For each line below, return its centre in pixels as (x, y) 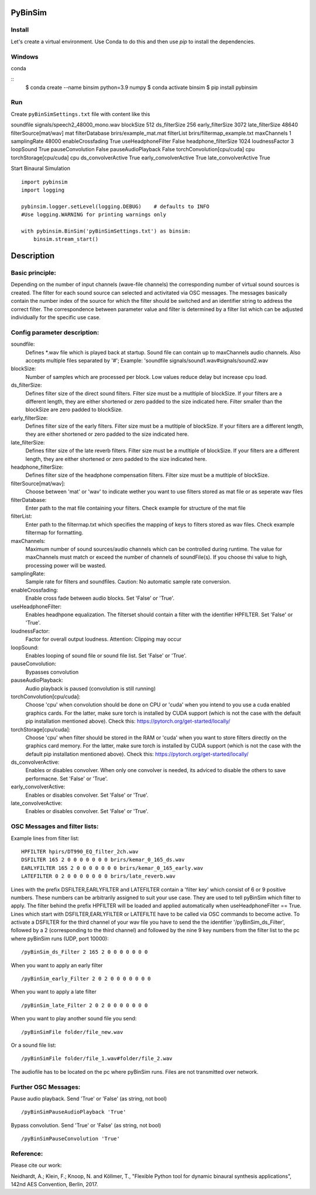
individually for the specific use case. (56, 317)
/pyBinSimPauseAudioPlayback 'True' (74, 1112)
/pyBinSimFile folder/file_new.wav (72, 1032)
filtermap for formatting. (54, 532)
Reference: (27, 1153)
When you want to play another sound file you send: (74, 1019)
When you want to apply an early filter (57, 965)
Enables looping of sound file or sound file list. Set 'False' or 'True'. (106, 655)
